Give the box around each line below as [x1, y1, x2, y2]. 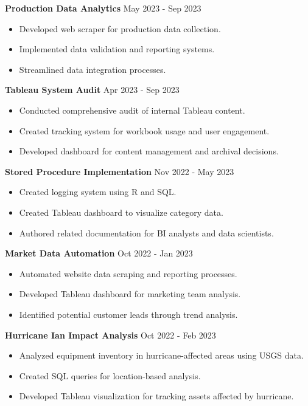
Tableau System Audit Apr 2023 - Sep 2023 [5, 83, 180, 96]
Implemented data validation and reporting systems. [19, 43, 215, 55]
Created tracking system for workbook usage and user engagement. [19, 124, 270, 137]
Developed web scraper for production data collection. [19, 22, 221, 35]
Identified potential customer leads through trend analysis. [19, 308, 238, 320]
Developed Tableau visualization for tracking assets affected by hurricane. [19, 390, 294, 402]
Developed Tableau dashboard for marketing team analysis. [19, 287, 241, 300]
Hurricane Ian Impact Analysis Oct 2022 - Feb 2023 [5, 328, 216, 341]
